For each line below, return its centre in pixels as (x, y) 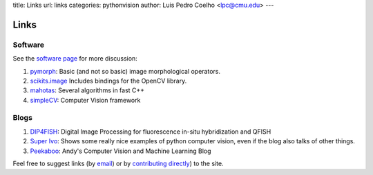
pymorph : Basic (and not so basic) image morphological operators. (125, 71)
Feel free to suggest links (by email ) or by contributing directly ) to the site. (118, 164)
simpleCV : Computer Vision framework (85, 100)
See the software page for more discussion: (75, 59)
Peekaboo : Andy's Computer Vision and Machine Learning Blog (121, 151)
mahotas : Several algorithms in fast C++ (87, 90)
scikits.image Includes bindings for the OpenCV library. (108, 81)
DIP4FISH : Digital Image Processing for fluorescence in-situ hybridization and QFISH (151, 132)
